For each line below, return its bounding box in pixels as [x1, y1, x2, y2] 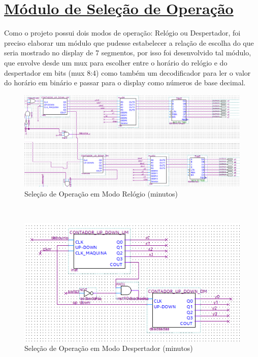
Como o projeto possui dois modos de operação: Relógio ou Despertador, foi [4, 27, 241, 38]
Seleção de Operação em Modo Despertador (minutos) [24, 343, 193, 353]
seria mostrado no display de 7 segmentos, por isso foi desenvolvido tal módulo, [4, 47, 251, 58]
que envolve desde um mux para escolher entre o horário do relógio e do [4, 57, 228, 68]
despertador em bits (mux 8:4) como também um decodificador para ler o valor [4, 67, 251, 78]
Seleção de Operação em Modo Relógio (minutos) [24, 188, 178, 199]
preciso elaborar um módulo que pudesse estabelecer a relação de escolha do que [4, 37, 254, 48]
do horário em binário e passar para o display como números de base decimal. [4, 77, 246, 88]
